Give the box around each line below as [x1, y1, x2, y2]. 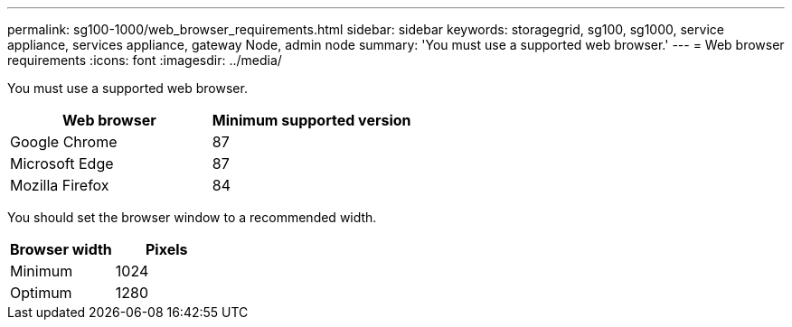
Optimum [10, 284, 72, 302]
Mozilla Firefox [10, 176, 109, 194]
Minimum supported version [212, 111, 411, 129]
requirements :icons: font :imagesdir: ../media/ [7, 52, 282, 68]
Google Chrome [10, 133, 118, 151]
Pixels [145, 240, 188, 258]
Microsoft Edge [10, 154, 114, 173]
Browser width [10, 240, 112, 258]
